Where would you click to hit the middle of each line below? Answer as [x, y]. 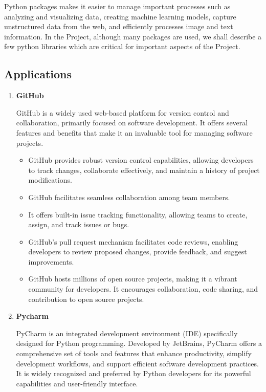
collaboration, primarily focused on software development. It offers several [132, 123]
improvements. [51, 261]
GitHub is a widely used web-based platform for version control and [123, 112]
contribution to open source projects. [86, 299]
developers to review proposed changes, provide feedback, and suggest [138, 252]
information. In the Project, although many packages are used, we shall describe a [133, 36]
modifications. [50, 180]
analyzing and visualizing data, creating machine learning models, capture [120, 16]
